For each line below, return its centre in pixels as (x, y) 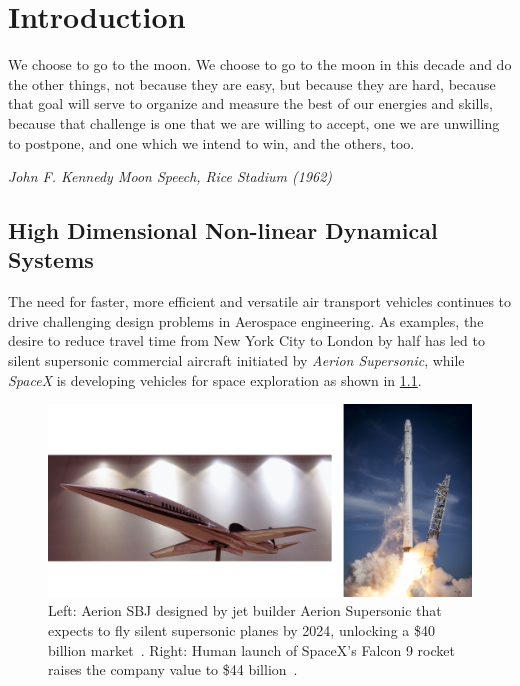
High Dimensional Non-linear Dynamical (223, 230)
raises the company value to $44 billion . (173, 669)
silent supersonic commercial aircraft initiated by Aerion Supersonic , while (236, 360)
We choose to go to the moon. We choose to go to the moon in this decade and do (260, 64)
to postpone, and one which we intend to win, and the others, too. (211, 142)
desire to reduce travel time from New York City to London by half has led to (246, 340)
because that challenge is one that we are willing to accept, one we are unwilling (254, 122)
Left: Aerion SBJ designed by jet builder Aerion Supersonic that (245, 610)
